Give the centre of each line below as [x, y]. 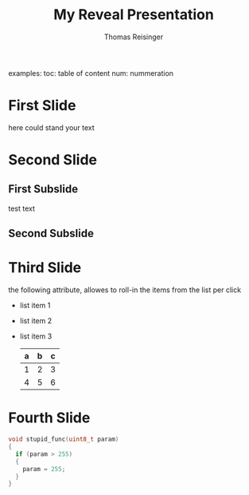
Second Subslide [51, 234]
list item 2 [36, 321]
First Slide [42, 106]
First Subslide [43, 189]
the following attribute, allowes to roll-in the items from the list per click [124, 290]
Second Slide [53, 160]
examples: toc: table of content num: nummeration [91, 73]
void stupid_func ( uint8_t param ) [64, 440]
